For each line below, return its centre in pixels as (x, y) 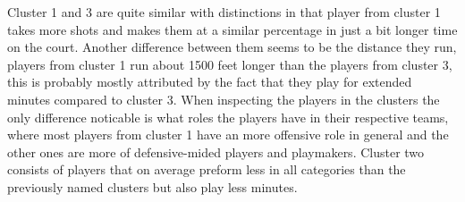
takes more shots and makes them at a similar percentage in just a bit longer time (232, 29)
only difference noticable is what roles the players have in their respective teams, (228, 117)
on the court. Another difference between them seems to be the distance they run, (232, 47)
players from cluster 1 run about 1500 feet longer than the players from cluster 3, (230, 64)
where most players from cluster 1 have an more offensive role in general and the (228, 135)
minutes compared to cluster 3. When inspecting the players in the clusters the (224, 99)
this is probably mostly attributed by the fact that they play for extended (210, 82)
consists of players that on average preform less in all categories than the (207, 169)
